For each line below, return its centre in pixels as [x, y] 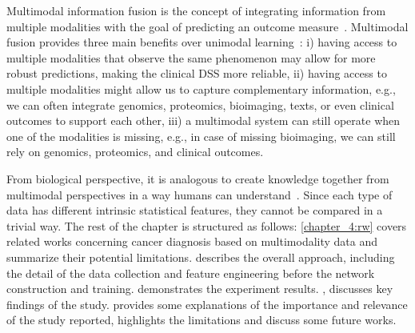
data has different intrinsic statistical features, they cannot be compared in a [195, 210]
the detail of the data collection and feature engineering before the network [191, 273]
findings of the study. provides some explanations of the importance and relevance [207, 304]
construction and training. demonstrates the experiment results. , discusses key [200, 289]
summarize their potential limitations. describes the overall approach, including [201, 257]
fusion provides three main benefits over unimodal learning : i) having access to [202, 42]
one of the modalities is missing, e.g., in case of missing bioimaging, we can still [201, 136]
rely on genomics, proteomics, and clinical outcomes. [135, 152]
